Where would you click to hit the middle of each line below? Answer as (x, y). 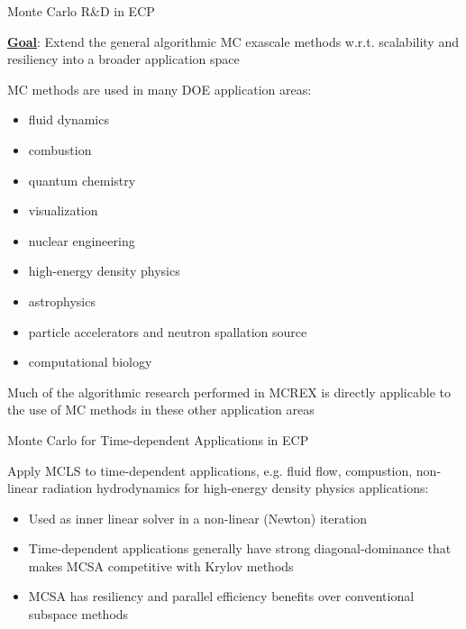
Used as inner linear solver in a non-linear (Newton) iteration (198, 518)
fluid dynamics (69, 119)
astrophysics (62, 301)
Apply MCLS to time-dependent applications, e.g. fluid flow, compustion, (210, 470)
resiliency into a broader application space (123, 59)
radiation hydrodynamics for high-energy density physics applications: (235, 488)
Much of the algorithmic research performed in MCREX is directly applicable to (229, 392)
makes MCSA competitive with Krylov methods (161, 565)
